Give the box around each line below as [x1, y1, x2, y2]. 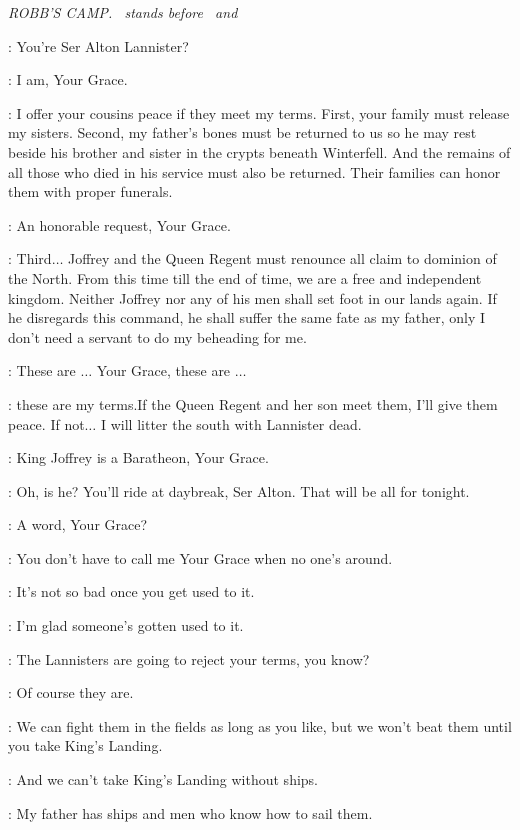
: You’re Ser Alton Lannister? [8, 35, 189, 56]
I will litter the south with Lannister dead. [100, 413, 362, 434]
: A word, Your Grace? [8, 514, 148, 535]
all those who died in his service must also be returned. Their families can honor [8, 161, 501, 182]
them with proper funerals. [8, 181, 173, 202]
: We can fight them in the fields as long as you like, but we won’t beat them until [8, 715, 512, 736]
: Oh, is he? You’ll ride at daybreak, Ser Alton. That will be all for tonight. [8, 480, 470, 501]
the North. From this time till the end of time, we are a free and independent [8, 267, 482, 288]
